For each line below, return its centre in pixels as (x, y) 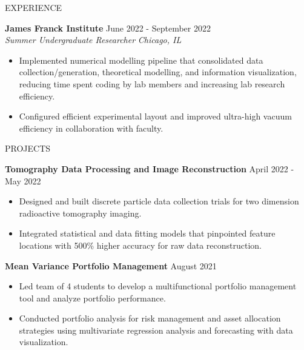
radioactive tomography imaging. (80, 213)
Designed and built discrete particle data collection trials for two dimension (159, 201)
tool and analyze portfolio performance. (92, 298)
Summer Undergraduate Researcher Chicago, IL (93, 40)
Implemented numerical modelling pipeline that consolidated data (141, 60)
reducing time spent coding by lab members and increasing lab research (152, 83)
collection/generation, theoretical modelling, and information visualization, (158, 72)
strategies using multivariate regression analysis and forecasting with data (156, 330)
